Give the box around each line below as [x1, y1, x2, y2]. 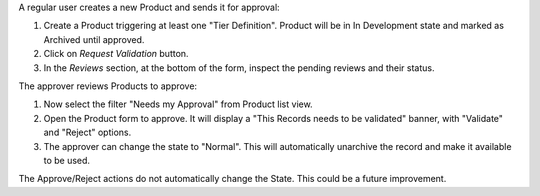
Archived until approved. [43, 33, 145, 45]
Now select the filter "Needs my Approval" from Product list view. [43, 98, 314, 110]
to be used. [43, 154, 90, 166]
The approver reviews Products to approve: [18, 80, 198, 92]
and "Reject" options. [43, 126, 132, 139]
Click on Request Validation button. [43, 48, 189, 60]
